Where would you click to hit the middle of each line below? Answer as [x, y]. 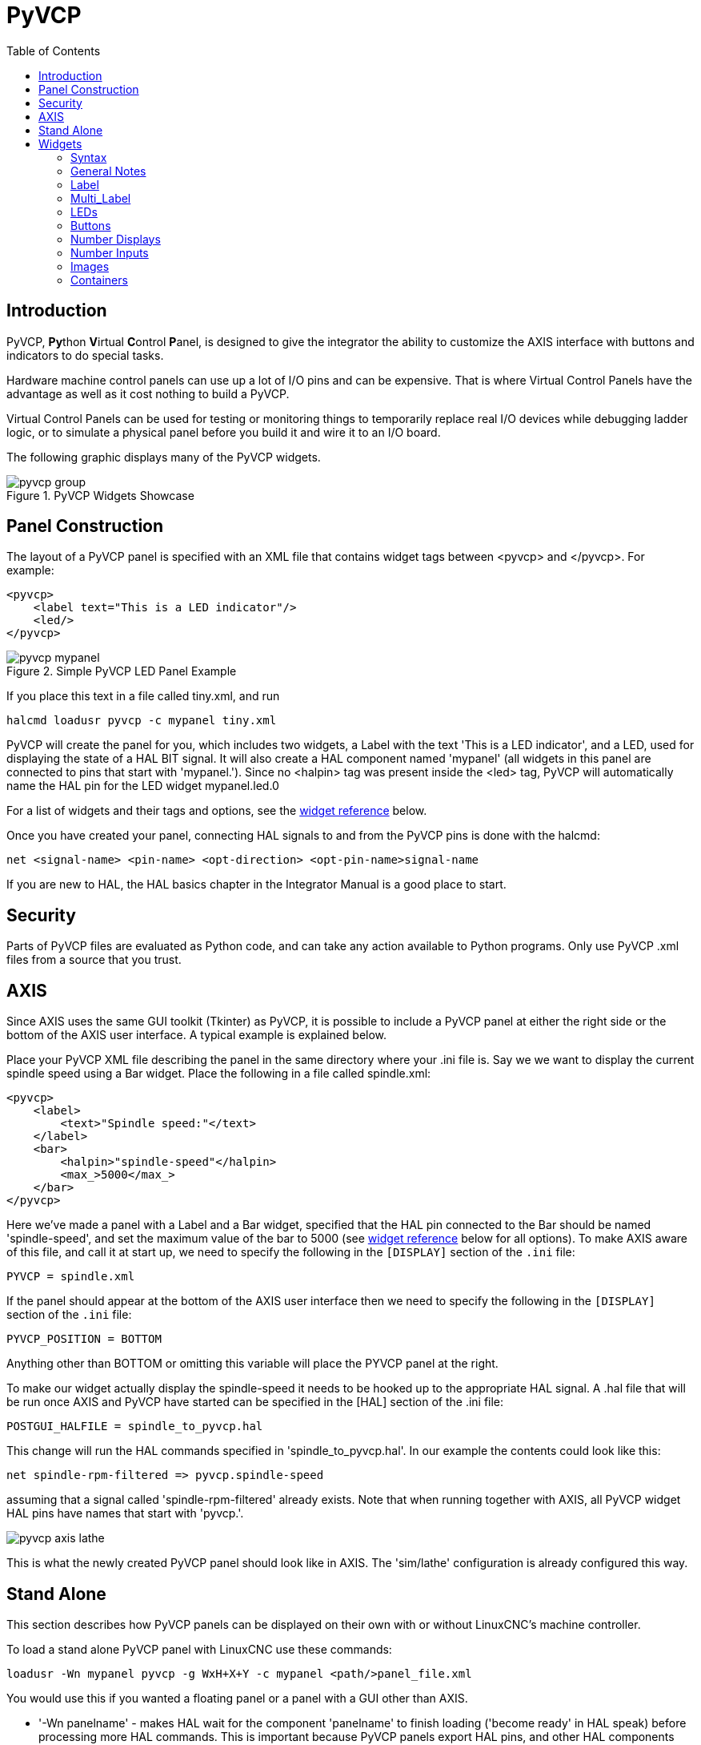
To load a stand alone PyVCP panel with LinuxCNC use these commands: [199, 1649]
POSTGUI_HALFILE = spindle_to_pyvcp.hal [135, 1427]
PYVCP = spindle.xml [71, 1277]
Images [90, 266]
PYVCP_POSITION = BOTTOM [84, 1339]
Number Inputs [110, 252]
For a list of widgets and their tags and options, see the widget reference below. [217, 811]
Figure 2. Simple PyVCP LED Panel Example [122, 671]
